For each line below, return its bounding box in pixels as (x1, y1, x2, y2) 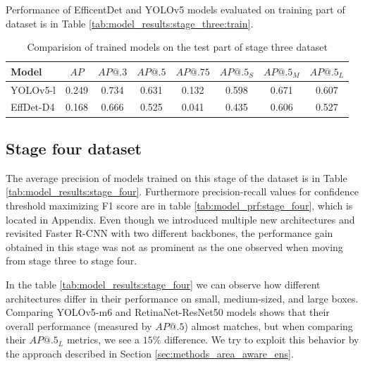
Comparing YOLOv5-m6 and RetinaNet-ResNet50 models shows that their (6, 305, 330, 319)
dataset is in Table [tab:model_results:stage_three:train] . (6, 16, 254, 30)
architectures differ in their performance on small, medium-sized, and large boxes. (6, 291, 359, 305)
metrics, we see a (66, 332, 140, 347)
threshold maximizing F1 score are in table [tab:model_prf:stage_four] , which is (6, 197, 353, 212)
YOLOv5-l (11, 82, 56, 97)
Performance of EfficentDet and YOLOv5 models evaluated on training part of (6, 2, 345, 16)
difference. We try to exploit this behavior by (164, 332, 359, 347)
